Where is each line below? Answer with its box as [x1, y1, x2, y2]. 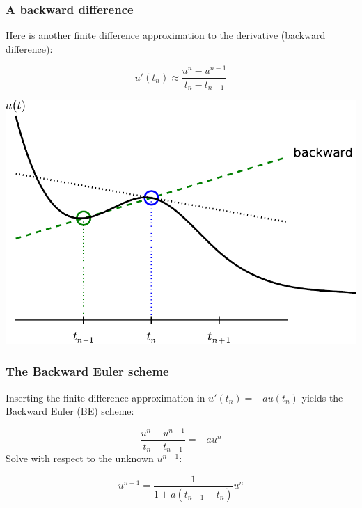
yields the [301, 390, 343, 404]
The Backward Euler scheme [6, 363, 169, 380]
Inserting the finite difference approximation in [6, 390, 205, 404]
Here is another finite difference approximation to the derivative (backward [6, 28, 326, 42]
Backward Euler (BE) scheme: [6, 404, 134, 418]
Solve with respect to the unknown [6, 451, 154, 466]
